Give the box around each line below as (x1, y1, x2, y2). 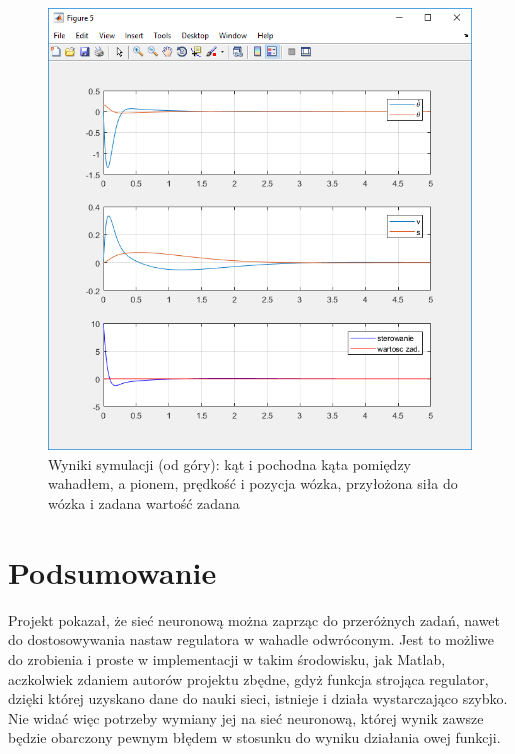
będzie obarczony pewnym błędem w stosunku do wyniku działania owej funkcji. (8, 727, 501, 748)
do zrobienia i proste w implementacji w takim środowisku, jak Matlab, (8, 648, 446, 669)
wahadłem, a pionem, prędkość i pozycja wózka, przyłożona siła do (48, 473, 458, 494)
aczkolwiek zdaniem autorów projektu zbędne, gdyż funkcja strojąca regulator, (8, 668, 489, 689)
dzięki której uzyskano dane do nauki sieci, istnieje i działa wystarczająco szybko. (8, 688, 508, 709)
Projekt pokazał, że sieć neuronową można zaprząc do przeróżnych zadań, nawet (8, 609, 501, 630)
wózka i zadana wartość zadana (48, 493, 240, 514)
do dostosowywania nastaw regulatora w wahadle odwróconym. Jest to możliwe (8, 629, 494, 650)
